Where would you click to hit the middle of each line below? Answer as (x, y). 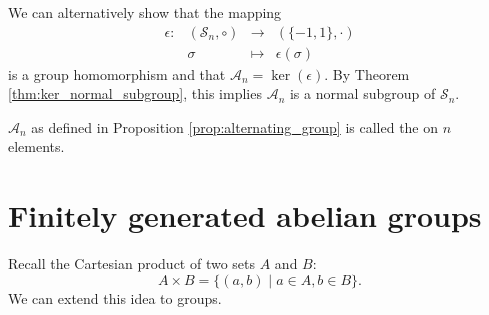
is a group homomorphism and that (117, 73)
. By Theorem (367, 73)
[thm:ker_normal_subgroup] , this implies (135, 93)
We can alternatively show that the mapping (145, 12)
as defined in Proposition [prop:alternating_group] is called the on (235, 126)
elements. (36, 146)
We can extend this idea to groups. (115, 297)
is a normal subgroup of (362, 93)
